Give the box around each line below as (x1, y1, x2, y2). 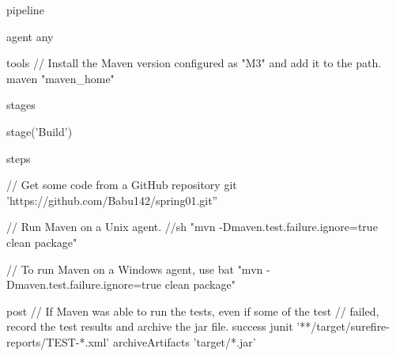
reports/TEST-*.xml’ (6, 333, 110, 350)
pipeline (6, 2, 44, 17)
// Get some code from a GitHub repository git (6, 176, 237, 193)
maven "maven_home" (6, 70, 115, 86)
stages (6, 97, 36, 113)
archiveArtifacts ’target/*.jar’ (112, 333, 256, 350)
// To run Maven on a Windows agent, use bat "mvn (6, 260, 263, 277)
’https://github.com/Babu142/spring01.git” (6, 191, 218, 208)
